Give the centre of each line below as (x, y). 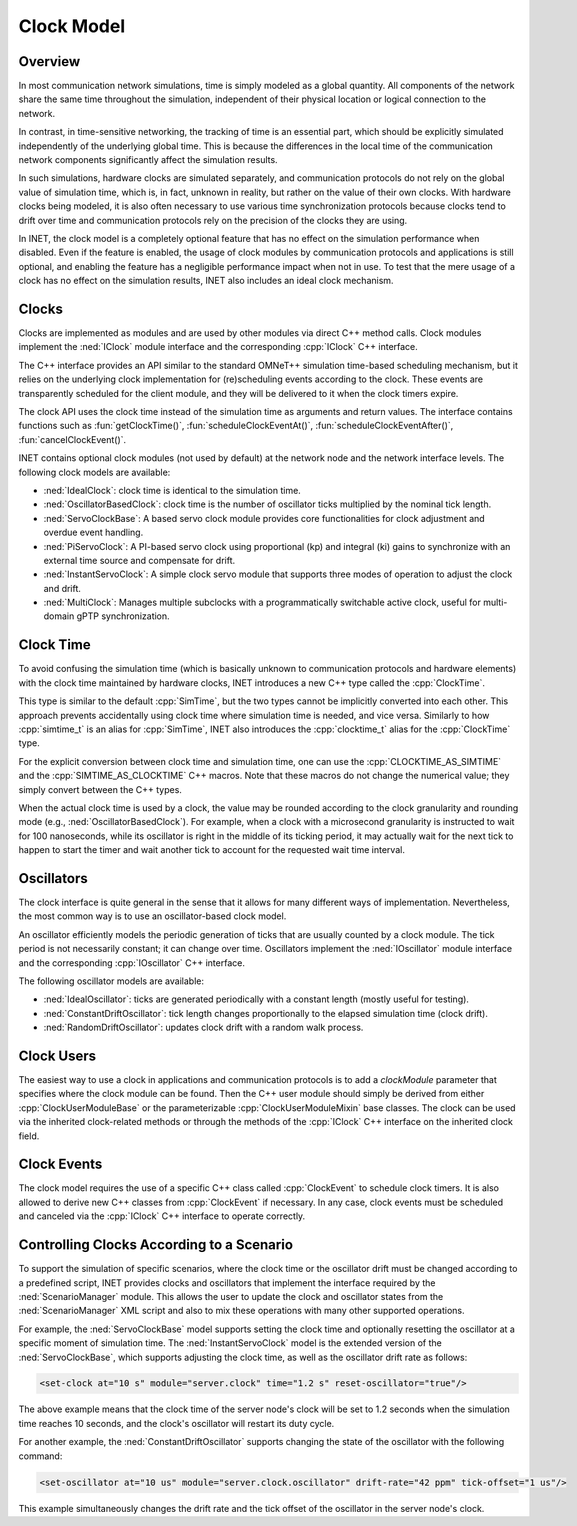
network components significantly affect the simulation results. (148, 160)
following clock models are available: (94, 472)
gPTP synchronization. (123, 616)
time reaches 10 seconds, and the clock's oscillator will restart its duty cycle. (176, 1423)
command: (40, 1456)
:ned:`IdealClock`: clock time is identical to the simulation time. (172, 490)
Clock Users (57, 1055)
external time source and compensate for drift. (139, 560)
